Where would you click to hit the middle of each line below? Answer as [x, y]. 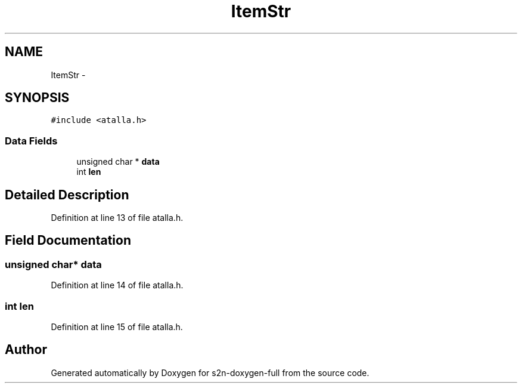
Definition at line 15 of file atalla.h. [117, 327]
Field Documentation [68, 241]
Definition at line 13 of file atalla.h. [117, 218]
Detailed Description [67, 195]
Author [26, 350]
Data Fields [31, 141]
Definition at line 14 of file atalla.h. [117, 285]
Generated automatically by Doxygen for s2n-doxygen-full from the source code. [210, 372]
